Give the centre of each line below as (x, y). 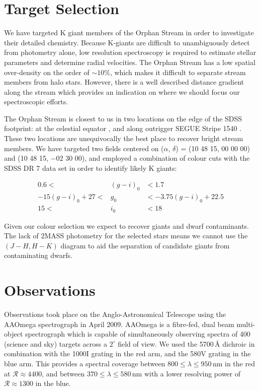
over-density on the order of (47, 72)
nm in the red (234, 364)
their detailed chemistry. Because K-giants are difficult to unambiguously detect (127, 42)
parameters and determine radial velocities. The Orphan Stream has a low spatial (130, 62)
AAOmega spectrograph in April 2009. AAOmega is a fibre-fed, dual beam (119, 324)
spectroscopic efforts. (36, 102)
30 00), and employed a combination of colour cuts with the (158, 158)
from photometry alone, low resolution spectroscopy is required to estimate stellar (130, 52)
